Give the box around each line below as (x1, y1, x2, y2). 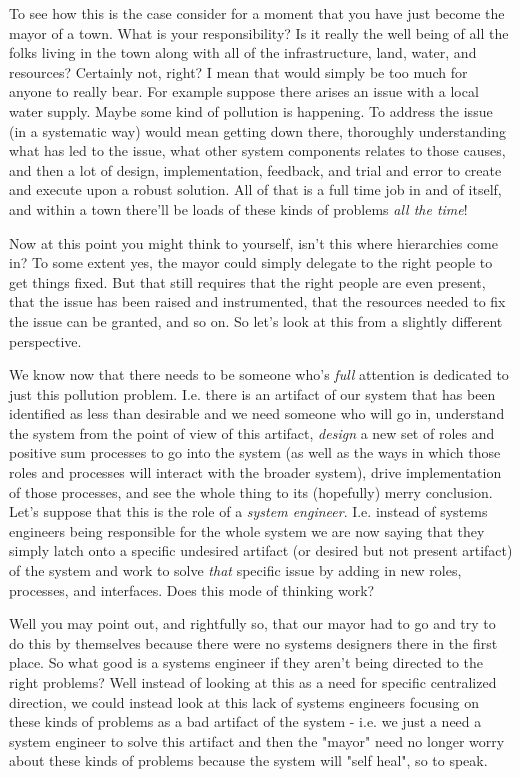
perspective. (9, 330, 82, 351)
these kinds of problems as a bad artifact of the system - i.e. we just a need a (9, 711, 482, 732)
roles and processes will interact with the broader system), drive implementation (9, 462, 502, 483)
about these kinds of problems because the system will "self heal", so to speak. (9, 750, 488, 771)
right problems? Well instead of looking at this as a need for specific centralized (9, 672, 497, 692)
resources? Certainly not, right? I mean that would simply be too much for (9, 61, 468, 82)
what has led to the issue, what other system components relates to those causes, (9, 140, 506, 161)
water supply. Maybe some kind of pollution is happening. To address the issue (9, 100, 493, 121)
